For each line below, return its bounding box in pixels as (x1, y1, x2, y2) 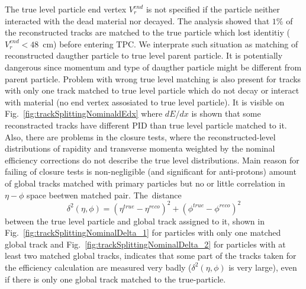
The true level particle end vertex (5, 3, 127, 15)
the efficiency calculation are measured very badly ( (5, 261, 192, 273)
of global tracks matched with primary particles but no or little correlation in (5, 176, 285, 189)
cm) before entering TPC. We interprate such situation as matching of (43, 37, 298, 50)
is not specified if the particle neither (146, 3, 280, 15)
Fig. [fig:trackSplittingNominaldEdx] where (5, 107, 163, 120)
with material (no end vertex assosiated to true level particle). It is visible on (5, 95, 285, 108)
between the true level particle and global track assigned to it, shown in (5, 214, 265, 227)
